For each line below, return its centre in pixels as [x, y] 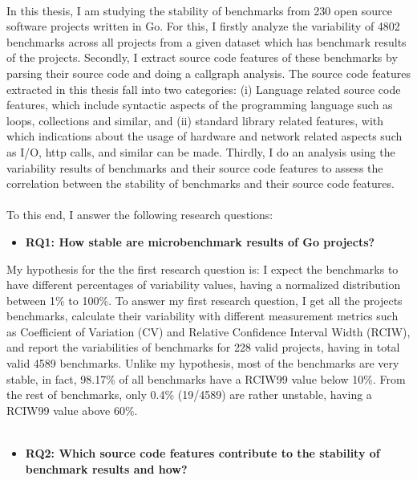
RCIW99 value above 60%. [72, 410]
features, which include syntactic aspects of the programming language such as [200, 105]
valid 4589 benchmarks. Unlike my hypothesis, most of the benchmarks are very [203, 363]
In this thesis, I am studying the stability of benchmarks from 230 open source [199, 10]
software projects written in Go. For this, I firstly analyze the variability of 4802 [203, 26]
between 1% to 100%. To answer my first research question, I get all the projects [204, 300]
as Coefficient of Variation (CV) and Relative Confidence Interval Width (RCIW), [208, 331]
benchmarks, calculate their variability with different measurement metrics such [202, 316]
